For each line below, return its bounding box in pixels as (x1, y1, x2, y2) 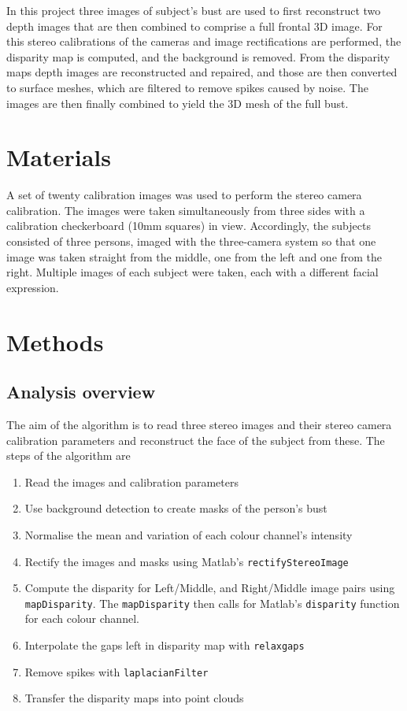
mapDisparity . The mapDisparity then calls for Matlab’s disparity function (24, 594, 400, 611)
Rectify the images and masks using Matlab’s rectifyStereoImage (24, 553, 349, 569)
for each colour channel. (24, 610, 139, 627)
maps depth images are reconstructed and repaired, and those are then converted (6, 64, 398, 80)
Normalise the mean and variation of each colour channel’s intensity (24, 526, 353, 543)
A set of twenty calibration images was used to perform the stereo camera (6, 187, 362, 203)
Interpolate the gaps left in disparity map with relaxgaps (24, 637, 305, 654)
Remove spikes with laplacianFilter (24, 663, 209, 680)
